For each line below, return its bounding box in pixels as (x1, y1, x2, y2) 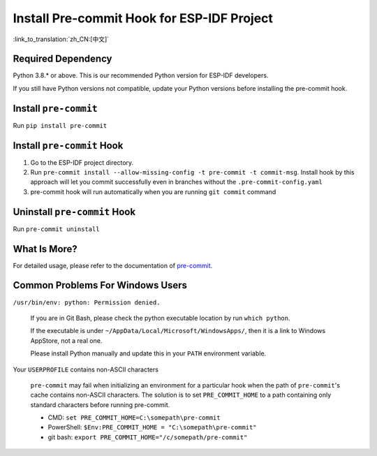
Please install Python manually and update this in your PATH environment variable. (30, 349, 267, 358)
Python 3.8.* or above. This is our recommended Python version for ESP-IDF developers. (13, 71, 269, 80)
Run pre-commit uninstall (13, 224, 101, 233)
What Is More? (13, 243, 78, 255)
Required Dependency (13, 53, 112, 65)
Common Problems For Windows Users (13, 279, 188, 291)
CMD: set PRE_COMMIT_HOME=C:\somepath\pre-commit (47, 413, 221, 422)
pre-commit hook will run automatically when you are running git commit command (30, 187, 276, 196)
